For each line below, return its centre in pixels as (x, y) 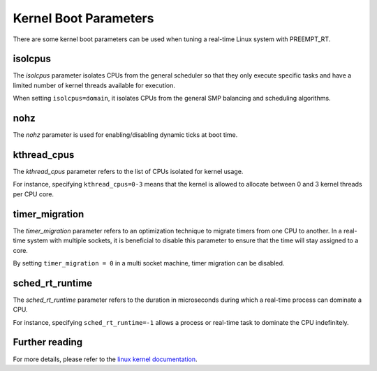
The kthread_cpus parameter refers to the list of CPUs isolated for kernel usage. (128, 172)
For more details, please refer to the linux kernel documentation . (105, 359)
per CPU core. (34, 194)
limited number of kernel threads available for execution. (94, 85)
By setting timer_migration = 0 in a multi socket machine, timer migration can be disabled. (149, 263)
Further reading (48, 342)
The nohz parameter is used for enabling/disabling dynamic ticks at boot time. (125, 135)
